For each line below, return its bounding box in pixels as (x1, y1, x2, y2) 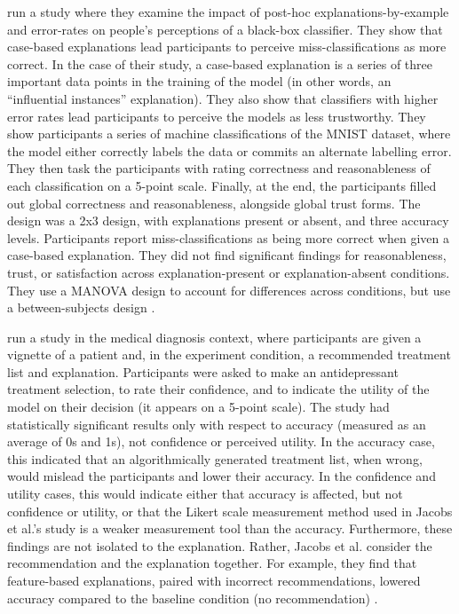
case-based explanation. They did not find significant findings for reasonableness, (7, 246, 447, 264)
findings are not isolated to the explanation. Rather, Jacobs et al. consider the (7, 536, 432, 555)
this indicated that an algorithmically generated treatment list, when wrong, (7, 449, 423, 468)
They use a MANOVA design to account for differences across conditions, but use (7, 280, 451, 299)
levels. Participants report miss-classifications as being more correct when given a (7, 228, 449, 247)
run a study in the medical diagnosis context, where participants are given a (7, 327, 422, 346)
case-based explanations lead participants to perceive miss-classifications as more (7, 37, 447, 56)
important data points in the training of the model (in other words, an (7, 72, 392, 91)
